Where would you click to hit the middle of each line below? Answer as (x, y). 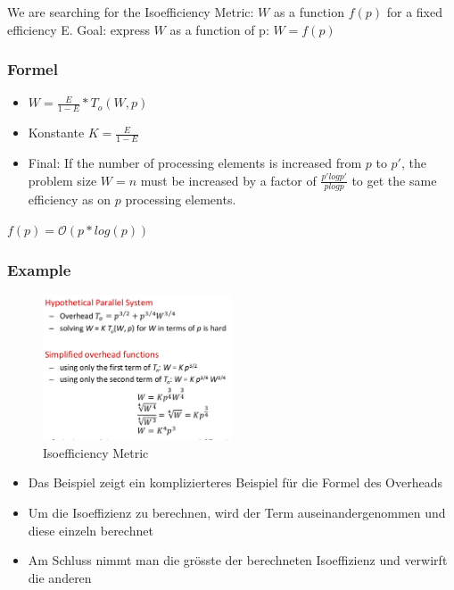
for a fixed (414, 12)
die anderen (60, 577)
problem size (62, 180)
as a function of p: (219, 29)
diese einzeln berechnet (91, 530)
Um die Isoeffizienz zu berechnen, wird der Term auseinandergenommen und (237, 512)
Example (39, 269)
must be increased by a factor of (228, 180)
